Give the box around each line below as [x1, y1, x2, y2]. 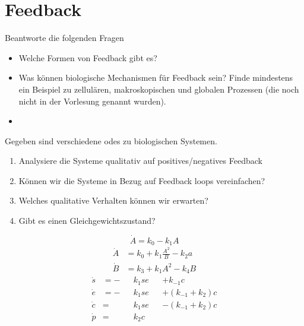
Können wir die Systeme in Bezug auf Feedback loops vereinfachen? [18, 174, 265, 186]
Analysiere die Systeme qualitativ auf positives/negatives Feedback [18, 154, 262, 167]
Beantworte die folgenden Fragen [5, 31, 124, 44]
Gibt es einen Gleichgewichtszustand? [18, 214, 156, 227]
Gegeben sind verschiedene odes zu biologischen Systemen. [5, 134, 217, 147]
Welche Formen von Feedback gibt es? [18, 51, 157, 64]
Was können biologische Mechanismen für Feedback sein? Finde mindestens [18, 71, 293, 84]
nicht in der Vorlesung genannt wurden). [18, 94, 166, 107]
